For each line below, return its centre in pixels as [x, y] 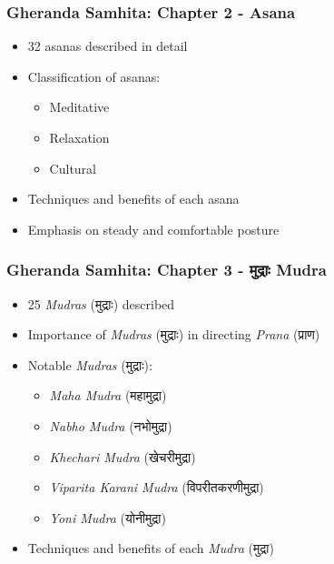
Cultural [73, 168]
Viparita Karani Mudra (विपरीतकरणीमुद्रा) [157, 487]
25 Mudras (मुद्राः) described [101, 303]
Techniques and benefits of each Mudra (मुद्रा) [151, 548]
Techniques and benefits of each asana [133, 199]
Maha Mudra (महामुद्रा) [108, 395]
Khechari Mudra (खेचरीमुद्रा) [123, 456]
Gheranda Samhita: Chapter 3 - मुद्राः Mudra [167, 270]
